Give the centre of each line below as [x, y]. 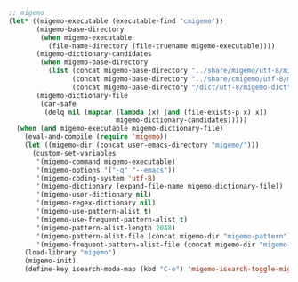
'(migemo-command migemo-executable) [106, 161]
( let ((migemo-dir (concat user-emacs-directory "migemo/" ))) [142, 145]
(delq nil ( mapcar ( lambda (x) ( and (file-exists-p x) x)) [156, 112]
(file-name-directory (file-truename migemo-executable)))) [161, 46]
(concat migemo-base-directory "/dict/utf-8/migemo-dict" [181, 87]
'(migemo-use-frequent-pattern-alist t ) [112, 219]
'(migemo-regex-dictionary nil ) [96, 203]
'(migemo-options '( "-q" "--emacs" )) [106, 170]
